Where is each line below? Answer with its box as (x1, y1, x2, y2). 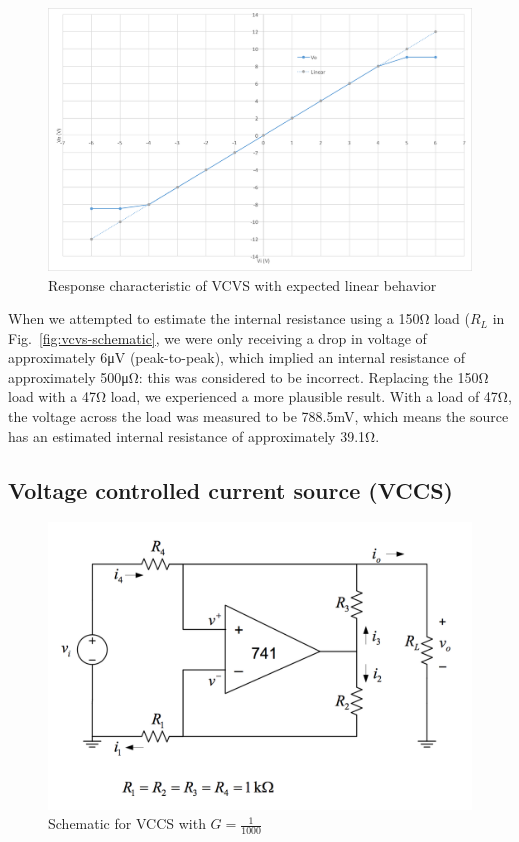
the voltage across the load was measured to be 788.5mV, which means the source (8, 406, 509, 427)
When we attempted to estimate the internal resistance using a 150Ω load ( (8, 308, 470, 329)
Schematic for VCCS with (48, 813, 206, 834)
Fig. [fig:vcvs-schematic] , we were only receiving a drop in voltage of (8, 327, 427, 348)
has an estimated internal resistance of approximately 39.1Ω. (8, 425, 380, 446)
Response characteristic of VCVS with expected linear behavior (48, 274, 437, 295)
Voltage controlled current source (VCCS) (8, 474, 454, 505)
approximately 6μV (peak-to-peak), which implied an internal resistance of (8, 347, 465, 368)
